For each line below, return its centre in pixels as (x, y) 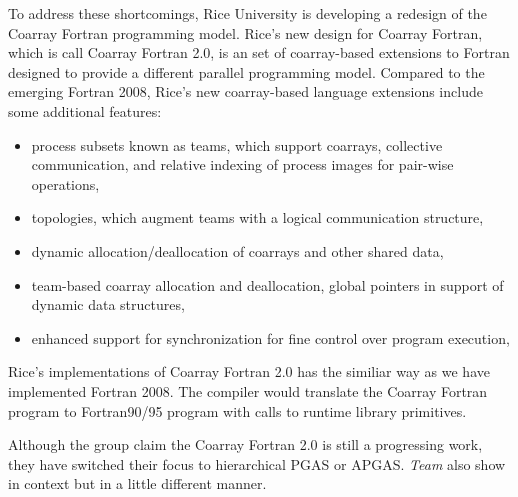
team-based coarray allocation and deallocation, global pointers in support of (267, 284)
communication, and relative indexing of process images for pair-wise (242, 164)
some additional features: (85, 110)
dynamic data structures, (108, 304)
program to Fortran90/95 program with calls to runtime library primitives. (237, 410)
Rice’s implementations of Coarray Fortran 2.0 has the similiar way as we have (249, 371)
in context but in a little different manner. (137, 483)
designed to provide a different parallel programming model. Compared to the (246, 71)
